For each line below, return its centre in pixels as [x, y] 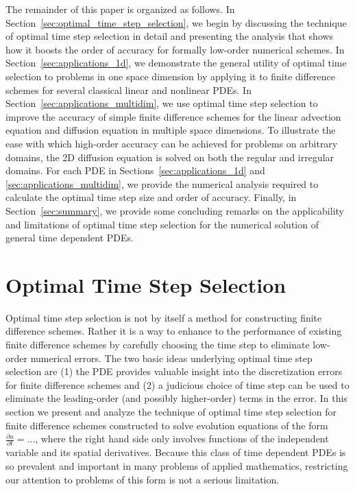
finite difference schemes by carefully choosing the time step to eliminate [158, 344]
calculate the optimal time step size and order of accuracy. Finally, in [151, 197]
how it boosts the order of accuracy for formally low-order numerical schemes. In [175, 49]
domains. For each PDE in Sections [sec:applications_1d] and [135, 170]
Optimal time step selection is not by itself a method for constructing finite [164, 317]
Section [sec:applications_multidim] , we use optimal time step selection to [162, 103]
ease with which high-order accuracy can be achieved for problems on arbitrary [172, 143]
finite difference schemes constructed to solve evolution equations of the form [167, 425]
